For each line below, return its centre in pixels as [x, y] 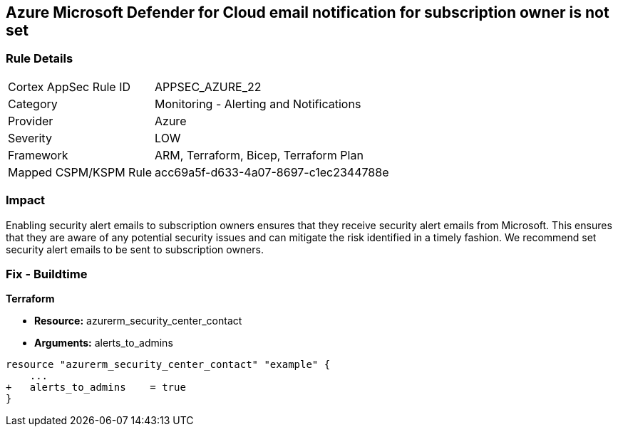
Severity [30, 138]
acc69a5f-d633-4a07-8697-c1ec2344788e [272, 172]
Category [33, 104]
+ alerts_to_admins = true [96, 388]
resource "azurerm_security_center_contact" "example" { [168, 365]
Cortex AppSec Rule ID [69, 86]
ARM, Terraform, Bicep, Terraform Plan [259, 155]
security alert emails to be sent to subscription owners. [135, 249]
